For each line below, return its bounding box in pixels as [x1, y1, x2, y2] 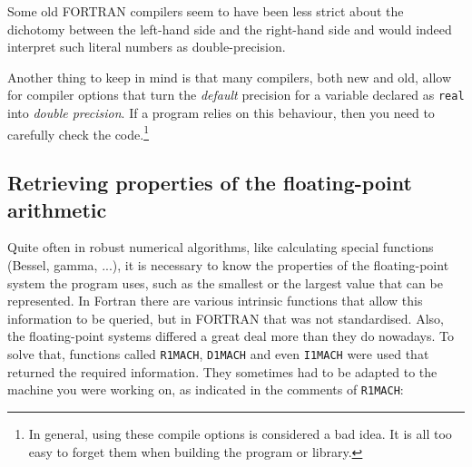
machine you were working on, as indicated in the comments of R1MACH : [7, 380, 404, 399]
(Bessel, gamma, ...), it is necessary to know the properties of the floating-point [7, 256, 449, 275]
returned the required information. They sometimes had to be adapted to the [7, 362, 438, 381]
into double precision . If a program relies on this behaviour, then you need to [7, 103, 435, 122]
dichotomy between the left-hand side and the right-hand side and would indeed [7, 19, 452, 38]
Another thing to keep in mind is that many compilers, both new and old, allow [7, 67, 452, 86]
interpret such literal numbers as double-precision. [7, 37, 286, 56]
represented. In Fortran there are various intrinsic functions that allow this [7, 291, 423, 310]
